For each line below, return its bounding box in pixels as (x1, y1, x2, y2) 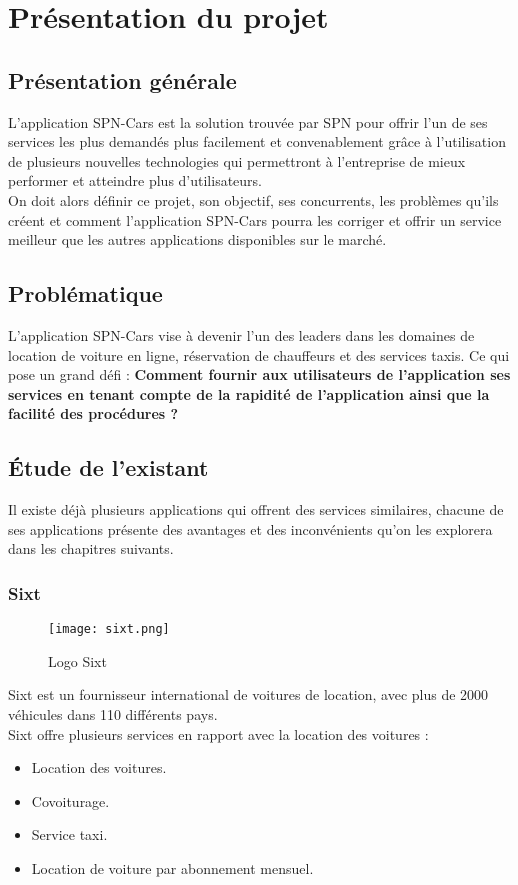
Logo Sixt (48, 650, 107, 671)
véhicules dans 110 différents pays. (8, 703, 218, 724)
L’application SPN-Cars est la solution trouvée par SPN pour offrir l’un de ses (8, 111, 488, 132)
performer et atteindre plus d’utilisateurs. (8, 170, 263, 191)
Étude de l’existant (8, 452, 209, 483)
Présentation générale (8, 64, 237, 95)
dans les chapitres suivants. (8, 538, 174, 559)
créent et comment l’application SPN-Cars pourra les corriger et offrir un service (8, 209, 502, 230)
